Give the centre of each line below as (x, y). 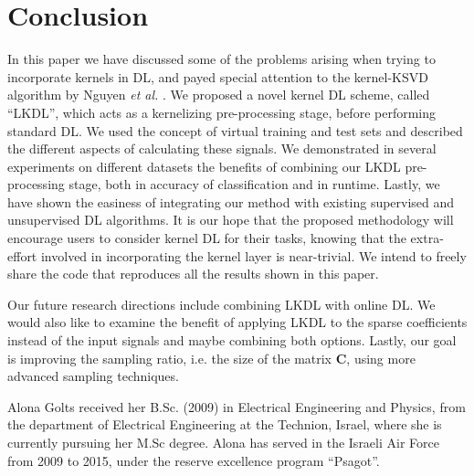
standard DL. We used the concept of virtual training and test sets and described (235, 130)
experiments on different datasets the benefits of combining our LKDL (204, 166)
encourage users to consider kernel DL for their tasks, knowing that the (207, 238)
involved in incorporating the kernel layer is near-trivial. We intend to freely (253, 255)
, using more (381, 358)
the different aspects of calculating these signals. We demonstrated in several (222, 148)
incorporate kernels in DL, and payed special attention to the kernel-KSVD (218, 76)
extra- (427, 238)
